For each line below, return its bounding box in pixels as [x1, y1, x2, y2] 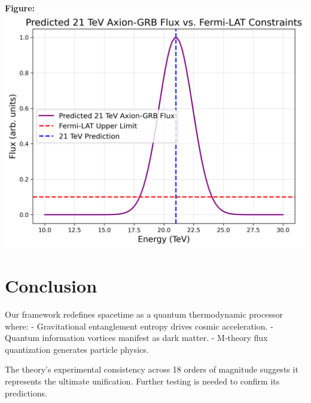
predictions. [5, 386, 47, 399]
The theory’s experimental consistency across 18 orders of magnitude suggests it [5, 363, 298, 376]
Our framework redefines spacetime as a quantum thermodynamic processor [5, 308, 283, 321]
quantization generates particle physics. [5, 343, 149, 355]
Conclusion [5, 273, 97, 298]
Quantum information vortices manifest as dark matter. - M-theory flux [5, 331, 268, 344]
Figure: [5, 2, 35, 14]
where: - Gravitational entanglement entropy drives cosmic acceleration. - [5, 319, 273, 332]
